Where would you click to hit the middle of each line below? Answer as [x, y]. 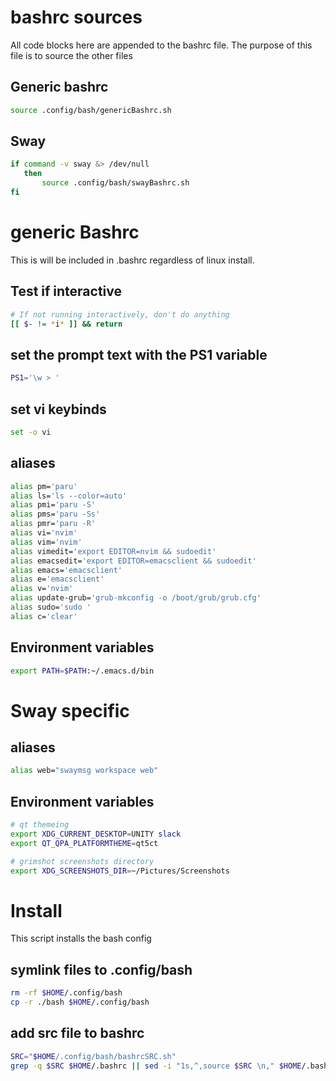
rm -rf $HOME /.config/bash [66, 993]
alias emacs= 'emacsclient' [66, 570]
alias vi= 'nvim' [44, 533]
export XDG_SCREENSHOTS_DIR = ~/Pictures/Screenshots [120, 871]
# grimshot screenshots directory [82, 861]
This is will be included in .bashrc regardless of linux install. [132, 260]
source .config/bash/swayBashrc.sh [115, 183]
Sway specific [70, 710]
